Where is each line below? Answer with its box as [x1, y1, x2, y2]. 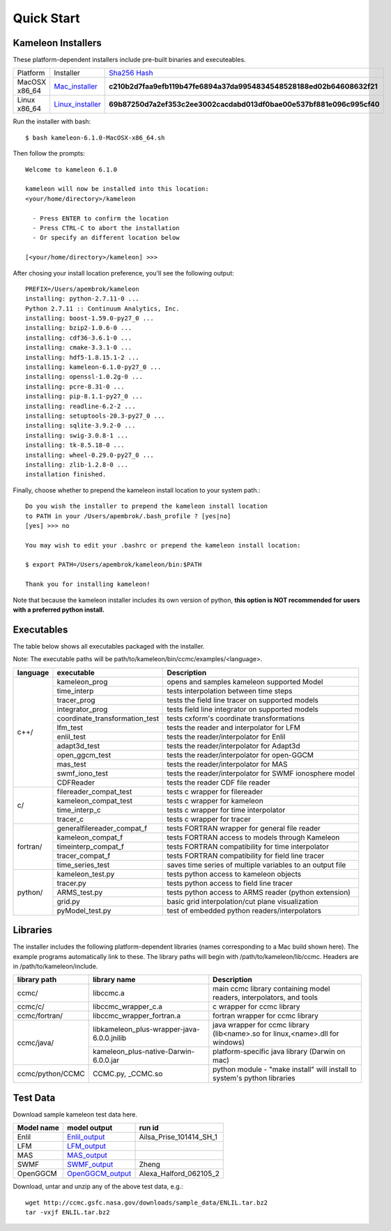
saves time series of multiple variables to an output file [167, 860, 346, 870]
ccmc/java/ [17, 1038, 54, 1048]
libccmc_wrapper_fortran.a [93, 1011, 181, 1021]
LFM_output [67, 1141, 107, 1151]
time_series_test [56, 860, 110, 870]
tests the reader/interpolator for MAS [167, 759, 288, 769]
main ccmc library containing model [213, 984, 330, 994]
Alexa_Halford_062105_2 [139, 1169, 220, 1179]
